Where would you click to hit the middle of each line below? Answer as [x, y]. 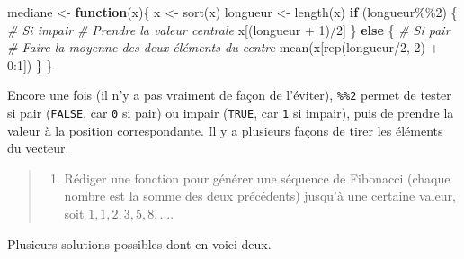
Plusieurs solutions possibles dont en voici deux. [139, 243]
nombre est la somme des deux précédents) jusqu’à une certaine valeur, [260, 196]
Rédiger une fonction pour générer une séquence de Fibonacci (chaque [257, 178]
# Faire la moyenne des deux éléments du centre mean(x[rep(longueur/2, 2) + [223, 47]
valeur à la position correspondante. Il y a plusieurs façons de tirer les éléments [225, 130]
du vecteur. [38, 148]
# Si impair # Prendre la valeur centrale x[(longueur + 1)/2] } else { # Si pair [229, 29]
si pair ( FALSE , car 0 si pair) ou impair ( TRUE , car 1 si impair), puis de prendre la [231, 113]
